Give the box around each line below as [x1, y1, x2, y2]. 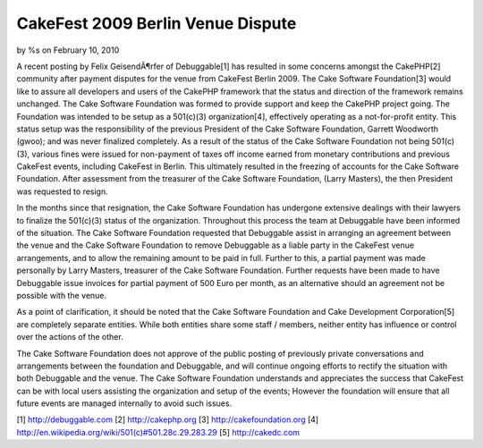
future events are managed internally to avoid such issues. [16, 398, 233, 409]
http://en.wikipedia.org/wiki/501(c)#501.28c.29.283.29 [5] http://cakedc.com [16, 427, 300, 437]
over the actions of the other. [16, 332, 124, 342]
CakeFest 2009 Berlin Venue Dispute [16, 13, 297, 33]
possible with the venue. [16, 290, 107, 300]
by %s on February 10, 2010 [16, 45, 120, 55]
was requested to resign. [16, 186, 109, 197]
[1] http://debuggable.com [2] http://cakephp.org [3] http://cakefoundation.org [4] [16, 414, 319, 425]
